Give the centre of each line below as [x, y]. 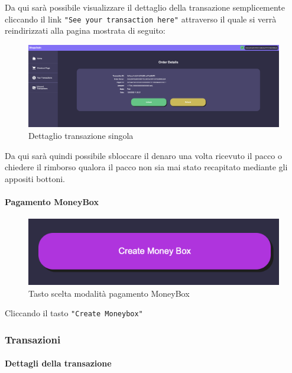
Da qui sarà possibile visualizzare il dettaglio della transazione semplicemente [145, 7]
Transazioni [33, 339]
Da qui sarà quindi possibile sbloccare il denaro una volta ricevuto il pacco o [143, 155]
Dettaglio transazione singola [81, 135]
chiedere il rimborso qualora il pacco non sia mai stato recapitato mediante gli [146, 167]
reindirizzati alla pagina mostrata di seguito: [85, 30]
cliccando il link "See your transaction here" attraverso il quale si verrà [141, 19]
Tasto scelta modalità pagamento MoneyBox [109, 293]
